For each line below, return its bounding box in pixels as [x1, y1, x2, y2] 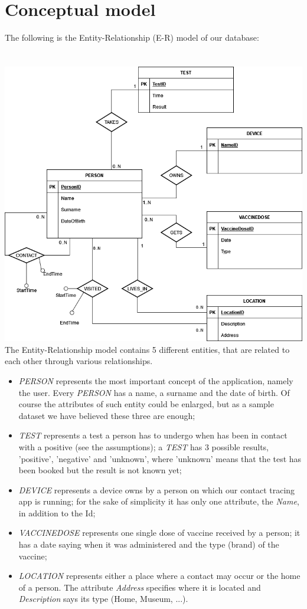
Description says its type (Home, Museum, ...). [18, 592, 188, 605]
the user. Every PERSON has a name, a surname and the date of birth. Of [18, 386, 290, 398]
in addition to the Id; [18, 506, 96, 519]
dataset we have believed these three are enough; [18, 409, 195, 421]
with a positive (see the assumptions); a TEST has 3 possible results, [18, 440, 269, 453]
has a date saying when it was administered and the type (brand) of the [18, 538, 279, 551]
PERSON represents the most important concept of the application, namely [18, 374, 293, 387]
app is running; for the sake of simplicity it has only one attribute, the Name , [18, 495, 299, 508]
